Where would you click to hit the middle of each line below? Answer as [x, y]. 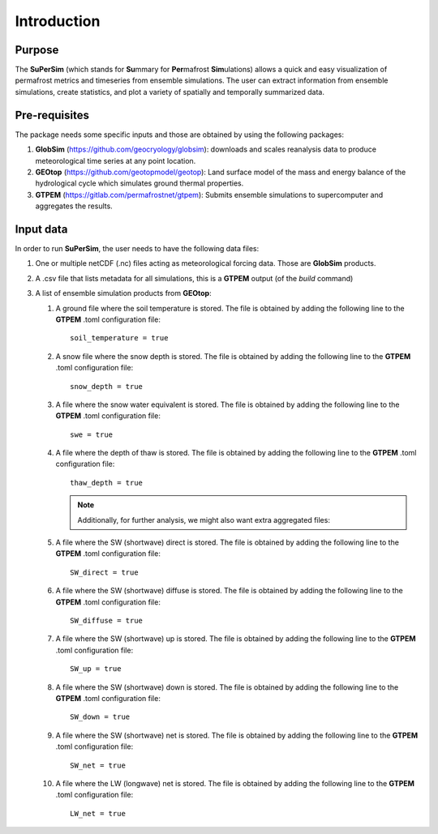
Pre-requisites [52, 115]
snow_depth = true [107, 386]
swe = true [92, 434]
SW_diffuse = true [107, 620]
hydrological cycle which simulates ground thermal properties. [140, 183]
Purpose [37, 50]
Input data [41, 229]
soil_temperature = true [119, 338]
